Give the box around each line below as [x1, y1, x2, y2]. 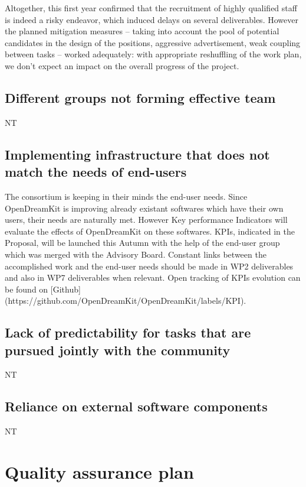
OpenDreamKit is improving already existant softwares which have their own [5, 202, 284, 214]
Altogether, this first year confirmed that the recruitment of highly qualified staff [5, 2, 297, 14]
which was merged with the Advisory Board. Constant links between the [5, 248, 266, 260]
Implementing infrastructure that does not [5, 145, 270, 163]
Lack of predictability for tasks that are [5, 323, 251, 342]
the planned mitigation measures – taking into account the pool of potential [5, 25, 279, 37]
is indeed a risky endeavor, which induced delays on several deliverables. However [5, 13, 298, 25]
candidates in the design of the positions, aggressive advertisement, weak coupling [5, 36, 301, 48]
